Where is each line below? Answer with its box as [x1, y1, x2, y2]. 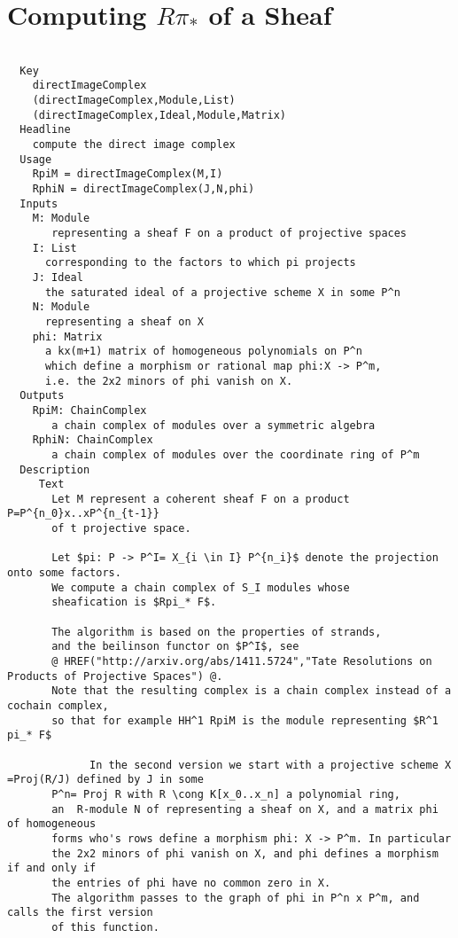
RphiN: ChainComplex [32, 434, 153, 447]
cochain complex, [7, 700, 109, 712]
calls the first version [7, 906, 153, 919]
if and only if [7, 862, 97, 875]
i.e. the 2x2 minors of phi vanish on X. [44, 374, 293, 387]
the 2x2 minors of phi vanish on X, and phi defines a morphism [51, 847, 439, 860]
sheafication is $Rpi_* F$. [51, 596, 217, 609]
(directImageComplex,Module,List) [32, 94, 236, 107]
